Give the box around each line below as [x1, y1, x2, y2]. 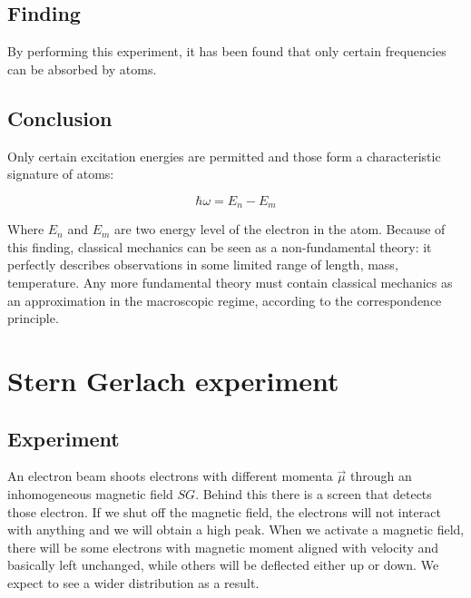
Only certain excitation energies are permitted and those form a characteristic [7, 146, 441, 165]
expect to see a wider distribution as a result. [7, 573, 260, 592]
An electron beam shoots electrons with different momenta [7, 466, 333, 485]
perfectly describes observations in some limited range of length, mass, [7, 255, 398, 274]
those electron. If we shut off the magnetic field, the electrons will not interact [7, 502, 441, 521]
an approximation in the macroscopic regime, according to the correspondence [7, 290, 442, 309]
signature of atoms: [7, 164, 114, 183]
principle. [7, 309, 59, 328]
